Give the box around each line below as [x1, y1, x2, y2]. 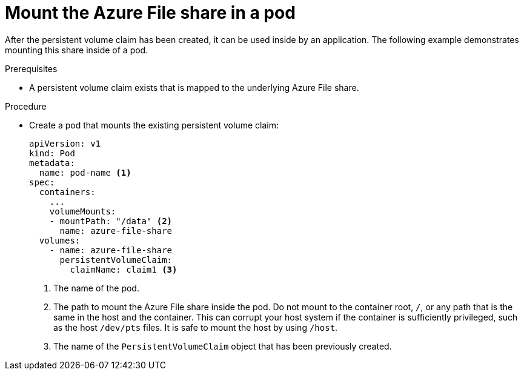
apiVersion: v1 [29, 138, 101, 148]
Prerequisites [5, 63, 58, 74]
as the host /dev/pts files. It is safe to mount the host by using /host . [53, 322, 338, 333]
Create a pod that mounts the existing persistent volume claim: [29, 119, 279, 130]
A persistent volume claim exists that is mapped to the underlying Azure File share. [29, 82, 359, 93]
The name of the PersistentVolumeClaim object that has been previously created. [53, 340, 392, 351]
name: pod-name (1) [39, 167, 131, 178]
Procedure [5, 101, 47, 111]
